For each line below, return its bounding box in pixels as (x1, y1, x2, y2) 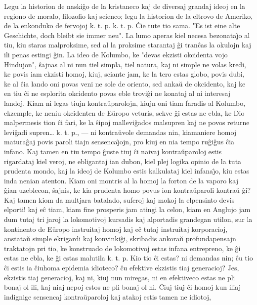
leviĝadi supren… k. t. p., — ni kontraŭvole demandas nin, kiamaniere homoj (4, 127, 237, 137)
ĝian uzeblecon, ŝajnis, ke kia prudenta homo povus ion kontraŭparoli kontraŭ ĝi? (4, 185, 251, 195)
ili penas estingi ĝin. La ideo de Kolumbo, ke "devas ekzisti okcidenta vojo (4, 49, 228, 59)
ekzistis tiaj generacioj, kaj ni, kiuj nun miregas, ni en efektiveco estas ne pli (4, 272, 235, 282)
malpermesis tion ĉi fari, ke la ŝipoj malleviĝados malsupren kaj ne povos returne (4, 117, 250, 128)
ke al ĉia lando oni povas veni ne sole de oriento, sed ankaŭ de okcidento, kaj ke (4, 78, 246, 88)
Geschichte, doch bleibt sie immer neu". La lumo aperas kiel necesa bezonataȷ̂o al (4, 30, 250, 40)
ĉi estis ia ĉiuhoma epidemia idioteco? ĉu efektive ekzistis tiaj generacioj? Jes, (4, 262, 239, 273)
